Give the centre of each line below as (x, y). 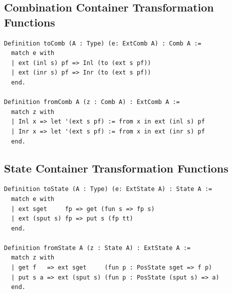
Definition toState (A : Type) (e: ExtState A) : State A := (108, 189)
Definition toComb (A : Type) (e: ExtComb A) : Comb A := (103, 43)
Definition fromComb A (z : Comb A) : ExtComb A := (92, 102)
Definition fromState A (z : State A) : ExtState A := (97, 248)
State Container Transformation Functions (116, 168)
